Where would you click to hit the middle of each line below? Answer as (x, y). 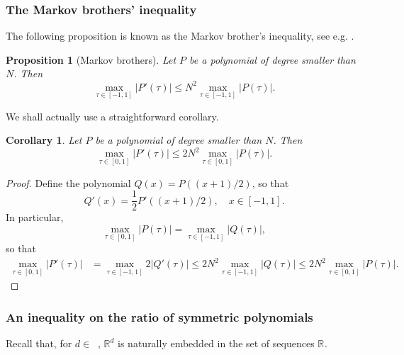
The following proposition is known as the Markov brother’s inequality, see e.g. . (180, 36)
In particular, (35, 217)
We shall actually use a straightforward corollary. (112, 116)
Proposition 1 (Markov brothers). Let (91, 59)
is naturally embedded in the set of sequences (216, 343)
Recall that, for (39, 343)
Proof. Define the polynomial (68, 182)
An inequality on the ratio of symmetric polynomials (159, 316)
